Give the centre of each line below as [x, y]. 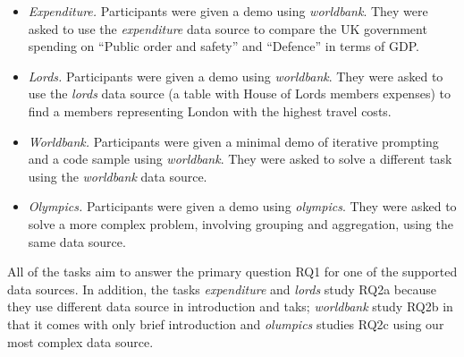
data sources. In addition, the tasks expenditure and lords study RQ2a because [222, 289]
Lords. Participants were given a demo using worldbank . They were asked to [236, 76]
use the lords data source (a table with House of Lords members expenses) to [239, 93]
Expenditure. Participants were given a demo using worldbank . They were [228, 11]
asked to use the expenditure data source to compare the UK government [228, 28]
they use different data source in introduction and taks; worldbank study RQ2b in [230, 306]
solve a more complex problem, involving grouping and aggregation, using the [240, 223]
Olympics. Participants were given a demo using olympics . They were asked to [242, 206]
